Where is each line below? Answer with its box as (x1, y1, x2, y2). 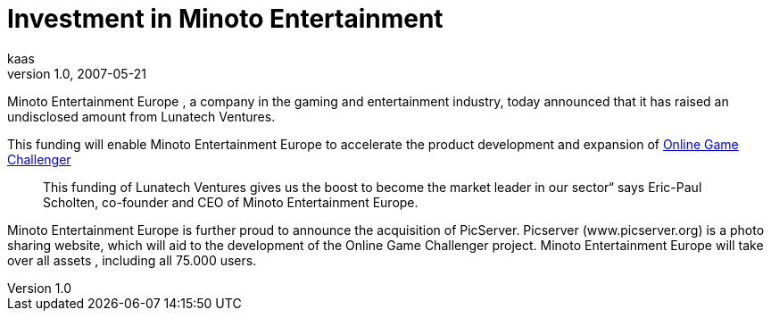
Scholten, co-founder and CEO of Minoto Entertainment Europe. (43, 194, 419, 210)
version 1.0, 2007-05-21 (7, 65, 146, 81)
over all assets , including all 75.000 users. (7, 252, 257, 268)
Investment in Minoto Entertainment (7, 4, 444, 34)
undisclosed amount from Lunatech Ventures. (7, 108, 276, 124)
